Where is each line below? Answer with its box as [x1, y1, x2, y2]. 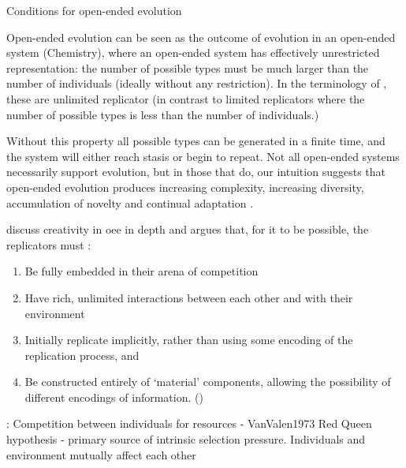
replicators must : [6, 236, 91, 253]
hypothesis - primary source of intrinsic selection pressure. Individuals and [6, 431, 366, 447]
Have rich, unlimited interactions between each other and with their [24, 289, 353, 305]
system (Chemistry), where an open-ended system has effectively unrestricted [6, 44, 380, 61]
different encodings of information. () [24, 388, 203, 405]
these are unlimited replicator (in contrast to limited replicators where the [6, 90, 365, 107]
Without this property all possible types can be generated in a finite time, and [6, 133, 386, 149]
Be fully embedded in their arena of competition [24, 263, 259, 279]
